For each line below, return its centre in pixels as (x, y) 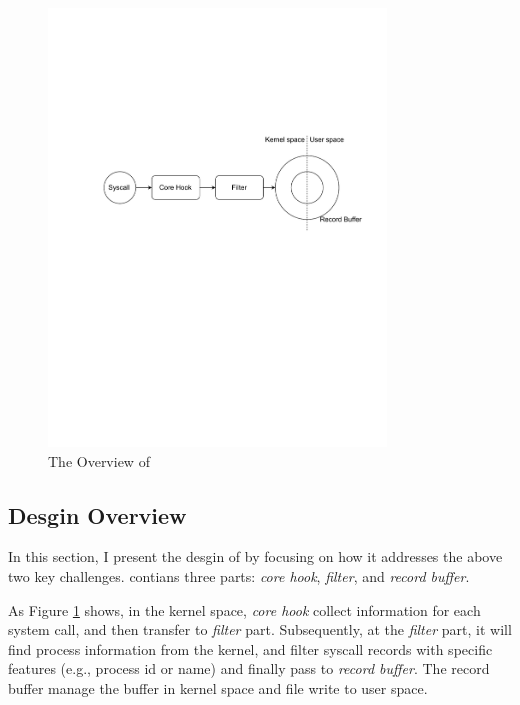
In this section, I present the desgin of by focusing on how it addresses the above (255, 556)
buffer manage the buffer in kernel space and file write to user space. (218, 688)
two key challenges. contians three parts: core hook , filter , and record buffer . (239, 576)
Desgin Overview (97, 514)
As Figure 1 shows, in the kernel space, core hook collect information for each (244, 609)
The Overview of (99, 460)
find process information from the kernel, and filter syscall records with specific (250, 648)
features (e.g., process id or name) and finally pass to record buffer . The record (249, 668)
